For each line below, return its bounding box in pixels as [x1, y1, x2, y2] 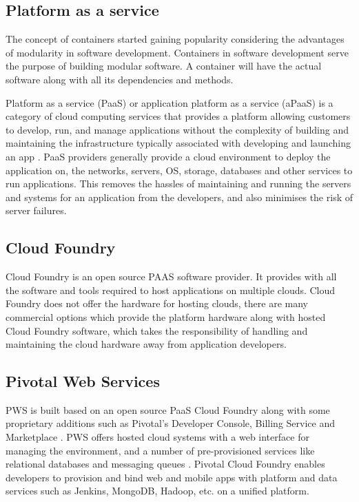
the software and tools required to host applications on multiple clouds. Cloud [6, 282, 336, 297]
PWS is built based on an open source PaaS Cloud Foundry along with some [6, 402, 330, 417]
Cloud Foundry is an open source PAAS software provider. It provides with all [6, 269, 337, 284]
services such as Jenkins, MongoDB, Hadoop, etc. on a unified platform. [6, 483, 309, 498]
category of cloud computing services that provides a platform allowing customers [6, 109, 351, 123]
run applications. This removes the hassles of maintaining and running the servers [6, 176, 351, 191]
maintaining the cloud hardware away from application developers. [6, 337, 287, 351]
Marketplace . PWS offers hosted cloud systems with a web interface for [6, 430, 309, 444]
